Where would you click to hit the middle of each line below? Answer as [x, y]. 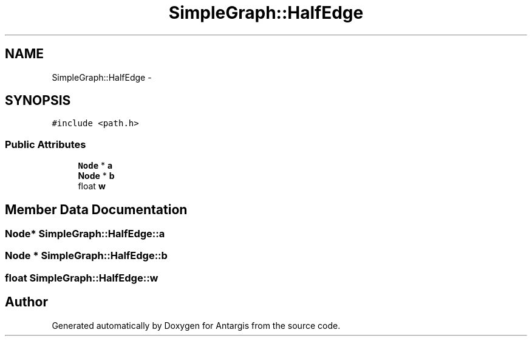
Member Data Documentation [96, 209]
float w [92, 186]
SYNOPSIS [38, 101]
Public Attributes [46, 144]
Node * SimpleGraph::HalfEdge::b [86, 256]
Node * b [96, 176]
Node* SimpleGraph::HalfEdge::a [85, 234]
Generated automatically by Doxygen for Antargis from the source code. [196, 325]
